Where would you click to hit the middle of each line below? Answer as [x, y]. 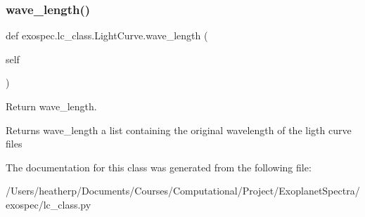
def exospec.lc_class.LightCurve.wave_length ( [107, 35]
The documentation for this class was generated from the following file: [159, 167]
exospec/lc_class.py [49, 204]
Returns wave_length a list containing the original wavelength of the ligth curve [179, 130]
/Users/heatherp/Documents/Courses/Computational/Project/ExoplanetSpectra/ [183, 191]
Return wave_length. [51, 106]
